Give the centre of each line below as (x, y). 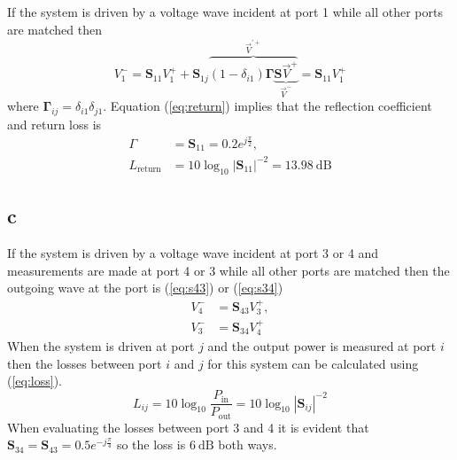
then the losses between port (85, 363)
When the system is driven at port (101, 346)
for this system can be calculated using (313, 363)
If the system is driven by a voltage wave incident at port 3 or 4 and (193, 252)
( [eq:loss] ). (35, 381)
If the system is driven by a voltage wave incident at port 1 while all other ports (225, 12)
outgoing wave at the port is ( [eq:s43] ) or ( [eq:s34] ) (145, 288)
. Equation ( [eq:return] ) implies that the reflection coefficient (267, 106)
